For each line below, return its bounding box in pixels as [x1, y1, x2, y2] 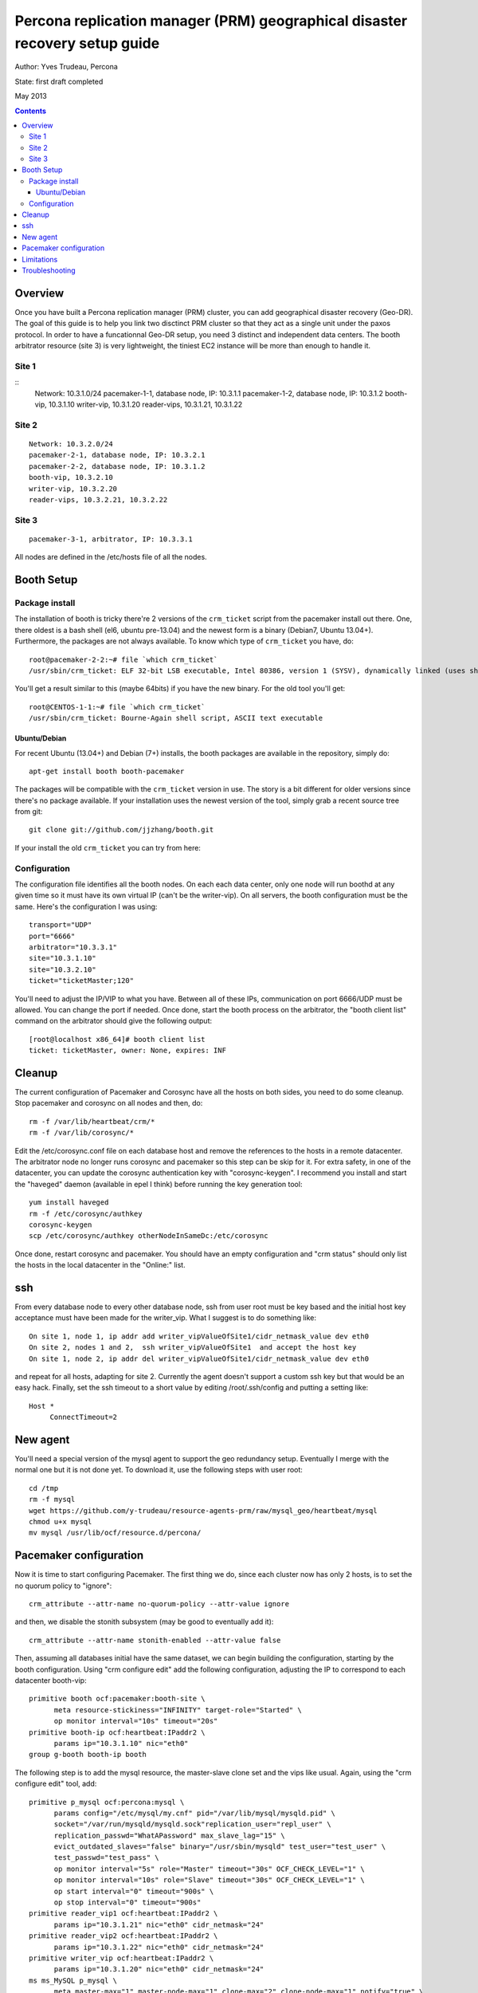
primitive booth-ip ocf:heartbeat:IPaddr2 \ [29, 1728, 206, 1737]
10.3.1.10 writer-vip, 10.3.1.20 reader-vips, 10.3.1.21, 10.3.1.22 [48, 399, 243, 409]
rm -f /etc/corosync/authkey [29, 1209, 143, 1218]
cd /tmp [29, 1484, 59, 1492]
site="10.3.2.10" [29, 965, 96, 974]
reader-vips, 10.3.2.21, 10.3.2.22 [29, 495, 168, 504]
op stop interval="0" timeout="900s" [53, 1898, 202, 1907]
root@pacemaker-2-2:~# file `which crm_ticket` [29, 655, 218, 664]
